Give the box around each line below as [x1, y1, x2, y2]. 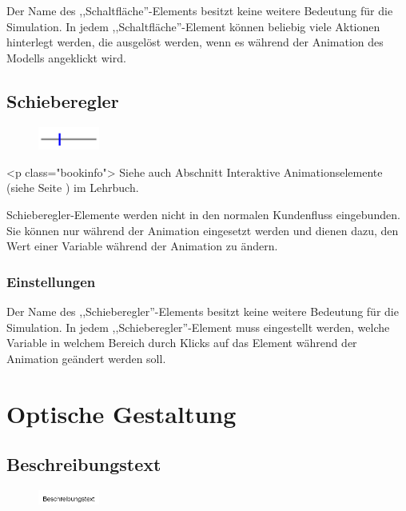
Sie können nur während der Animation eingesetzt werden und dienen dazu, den [6, 222, 399, 238]
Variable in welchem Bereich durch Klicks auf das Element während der [6, 334, 357, 351]
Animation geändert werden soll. [6, 349, 166, 366]
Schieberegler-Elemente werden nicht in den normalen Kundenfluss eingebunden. [6, 206, 400, 223]
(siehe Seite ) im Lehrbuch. [6, 179, 139, 196]
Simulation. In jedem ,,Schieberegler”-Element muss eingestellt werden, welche [6, 318, 390, 335]
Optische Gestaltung [6, 397, 237, 429]
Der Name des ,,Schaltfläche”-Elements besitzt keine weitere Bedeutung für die [6, 2, 393, 18]
